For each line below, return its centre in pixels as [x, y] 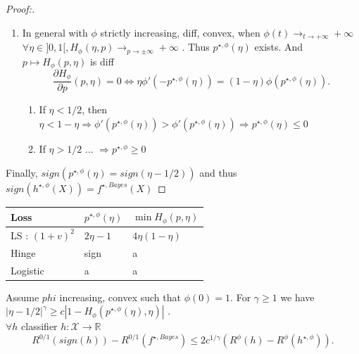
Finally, [22, 172]
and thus [218, 172]
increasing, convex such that [120, 297]
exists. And [279, 47]
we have [297, 297]
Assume [23, 297]
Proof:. [20, 8]
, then [95, 109]
